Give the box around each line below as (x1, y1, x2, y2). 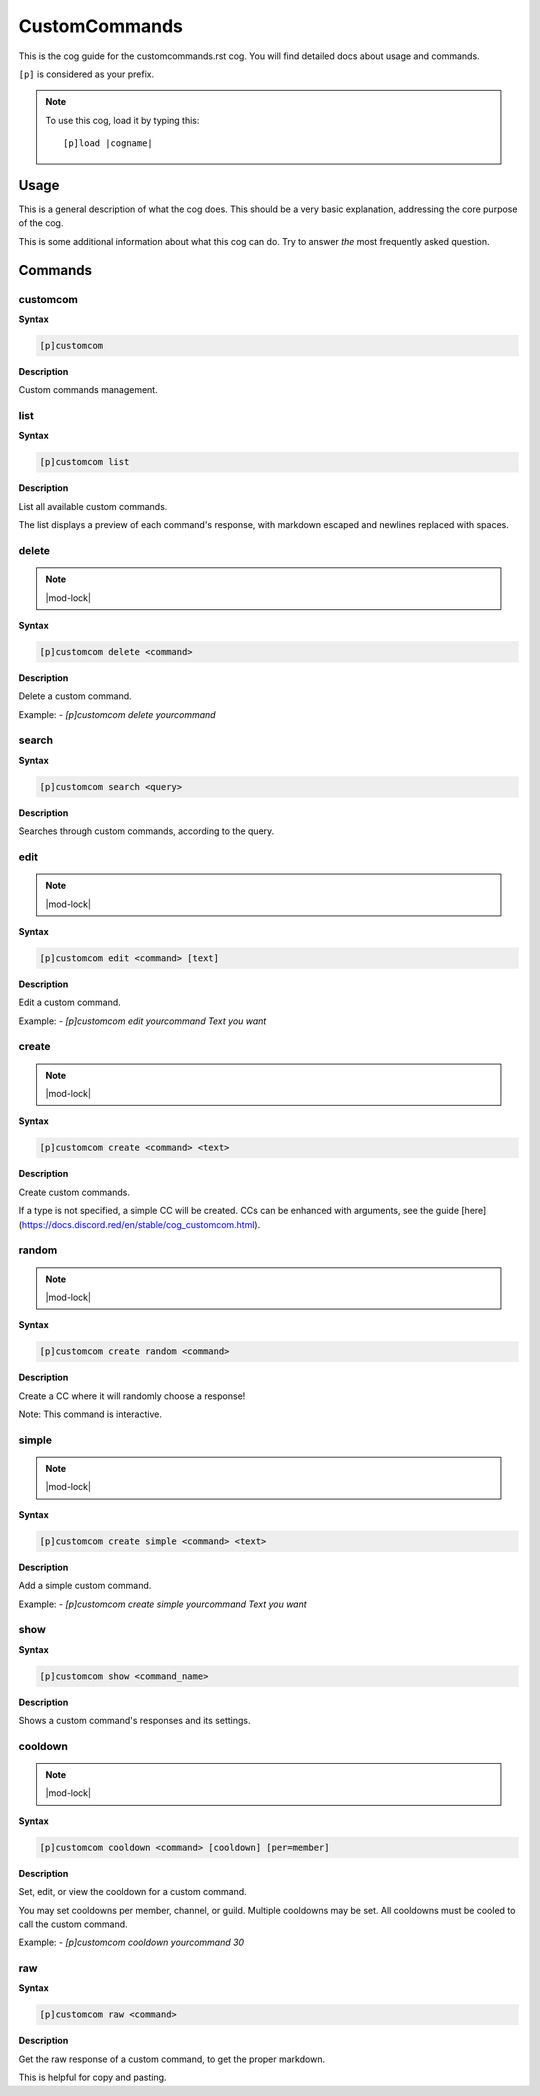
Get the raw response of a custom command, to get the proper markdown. (18, 2053, 325, 2065)
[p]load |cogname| (63, 138, 154, 149)
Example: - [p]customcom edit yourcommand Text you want (18, 1015, 267, 1027)
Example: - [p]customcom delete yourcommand (18, 708, 216, 720)
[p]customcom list (39, 456, 130, 468)
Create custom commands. (18, 1186, 130, 1198)
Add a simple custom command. (18, 1580, 152, 1592)
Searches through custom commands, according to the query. (18, 825, 275, 837)
